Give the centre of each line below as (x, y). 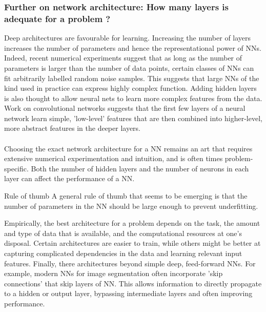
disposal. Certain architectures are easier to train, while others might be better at (132, 243)
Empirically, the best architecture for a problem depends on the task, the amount (132, 223)
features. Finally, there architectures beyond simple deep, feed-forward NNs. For (130, 263)
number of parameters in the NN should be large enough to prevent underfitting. (131, 206)
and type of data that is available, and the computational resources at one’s (123, 233)
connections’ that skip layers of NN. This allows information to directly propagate (133, 283)
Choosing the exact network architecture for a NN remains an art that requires (128, 148)
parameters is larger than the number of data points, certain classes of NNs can (129, 67)
